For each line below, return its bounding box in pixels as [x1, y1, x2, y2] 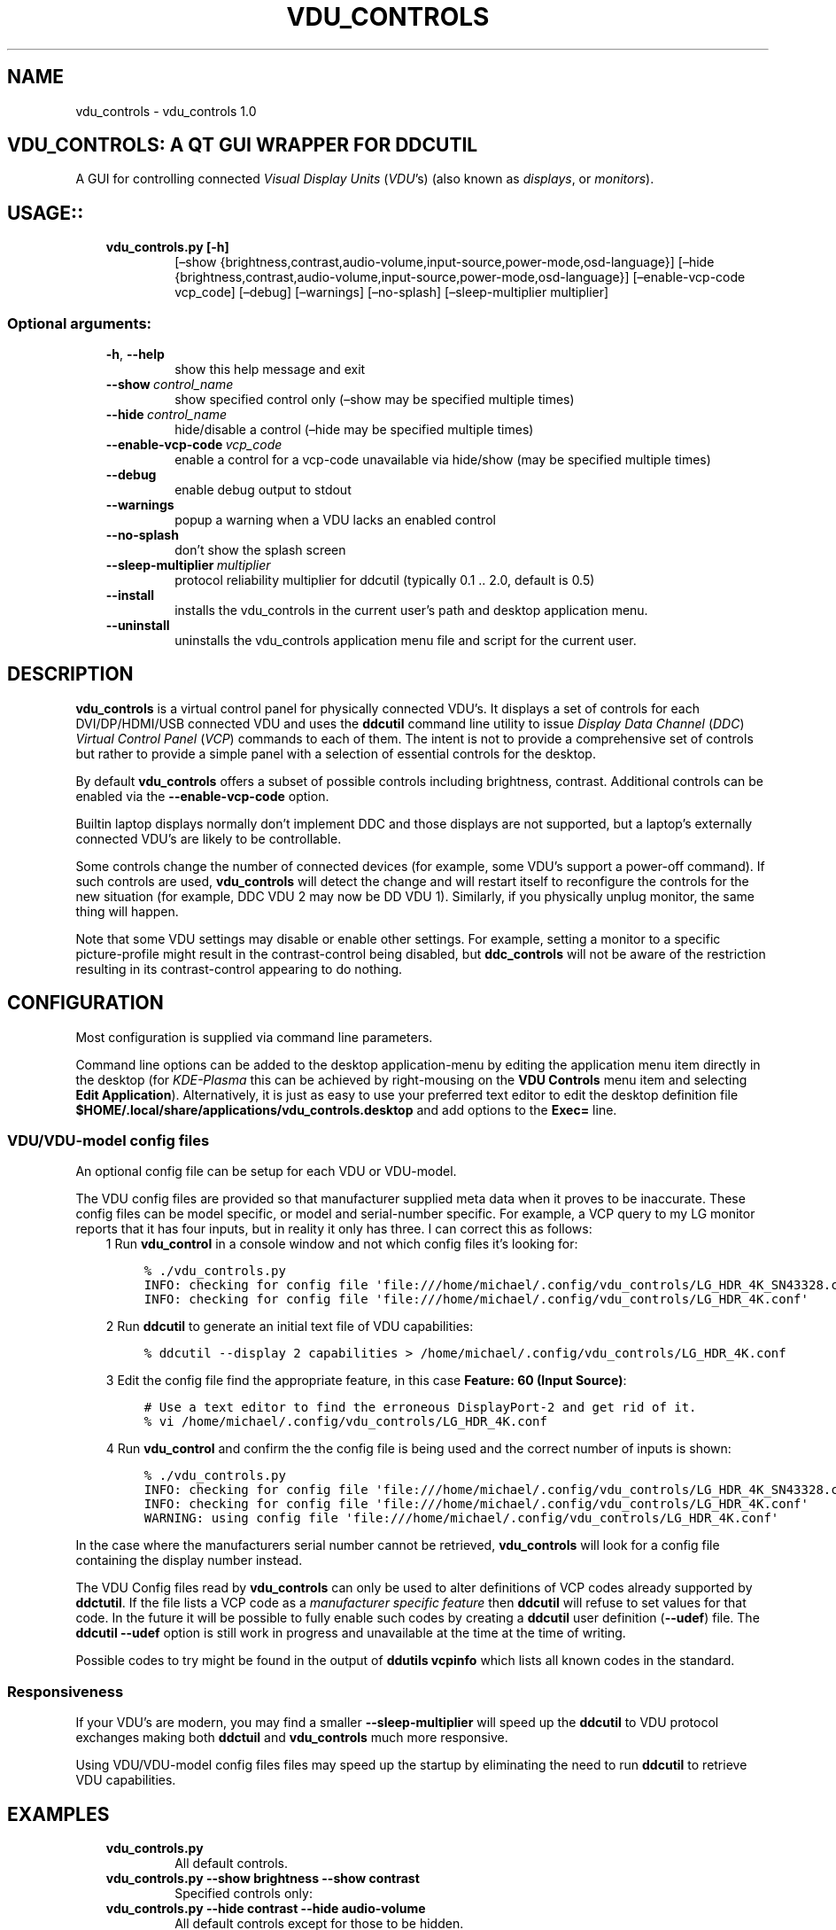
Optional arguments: [7, 314, 152, 332]
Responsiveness [7, 1682, 124, 1700]
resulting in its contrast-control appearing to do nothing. [75, 961, 403, 977]
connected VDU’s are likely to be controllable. [75, 830, 342, 846]
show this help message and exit [174, 362, 366, 377]
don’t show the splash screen [174, 542, 346, 558]
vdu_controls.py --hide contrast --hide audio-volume [105, 1901, 426, 1917]
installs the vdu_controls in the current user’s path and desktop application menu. [174, 603, 648, 619]
